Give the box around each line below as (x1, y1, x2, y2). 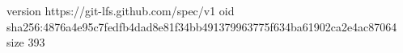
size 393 (6, 34, 45, 51)
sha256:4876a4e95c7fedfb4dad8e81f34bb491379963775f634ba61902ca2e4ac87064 (6, 18, 397, 35)
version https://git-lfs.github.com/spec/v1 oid (6, 2, 235, 18)
